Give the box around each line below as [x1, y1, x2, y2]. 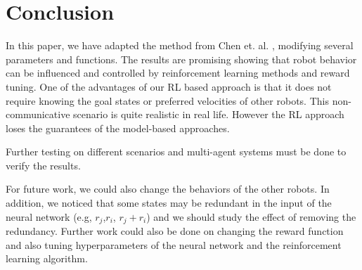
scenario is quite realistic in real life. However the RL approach [73, 107, 344, 122]
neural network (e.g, [6, 209, 92, 224]
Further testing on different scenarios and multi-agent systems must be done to [6, 144, 347, 159]
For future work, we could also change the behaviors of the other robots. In [6, 181, 330, 196]
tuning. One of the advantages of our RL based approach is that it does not [6, 79, 332, 94]
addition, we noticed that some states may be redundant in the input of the [6, 195, 332, 210]
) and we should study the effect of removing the [146, 209, 356, 224]
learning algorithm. [6, 251, 88, 266]
